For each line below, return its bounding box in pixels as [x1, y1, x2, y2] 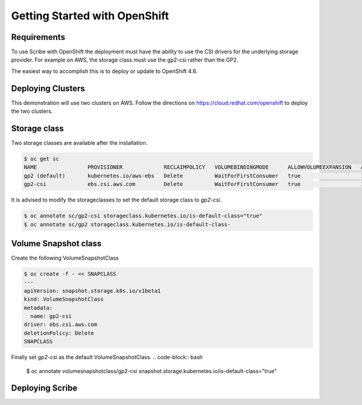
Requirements [11, 32, 66, 42]
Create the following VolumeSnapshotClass [11, 254, 119, 262]
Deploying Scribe [11, 383, 78, 394]
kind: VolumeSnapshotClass [24, 296, 104, 303]
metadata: [24, 304, 53, 311]
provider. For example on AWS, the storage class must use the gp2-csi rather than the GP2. [11, 56, 238, 63]
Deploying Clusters [11, 83, 86, 94]
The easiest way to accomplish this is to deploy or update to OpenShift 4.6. [11, 67, 198, 75]
